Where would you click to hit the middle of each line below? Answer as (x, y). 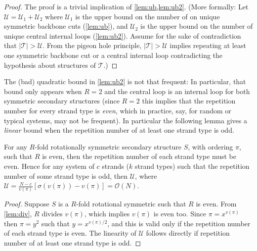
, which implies (107, 213)
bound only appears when (43, 91)
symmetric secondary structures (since (62, 101)
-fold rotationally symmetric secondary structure (108, 146)
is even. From (216, 204)
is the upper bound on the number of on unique (148, 16)
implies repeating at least (208, 45)
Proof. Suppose (27, 204)
